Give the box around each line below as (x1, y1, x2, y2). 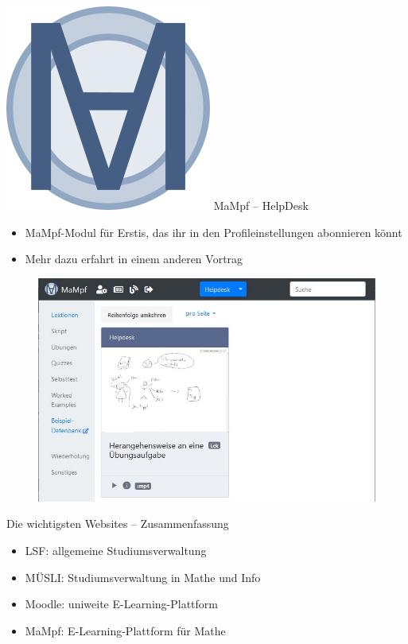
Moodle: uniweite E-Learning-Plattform (25, 596, 218, 612)
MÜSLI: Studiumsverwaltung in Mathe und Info (25, 568, 261, 585)
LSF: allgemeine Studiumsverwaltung (25, 541, 207, 558)
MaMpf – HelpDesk (213, 197, 309, 213)
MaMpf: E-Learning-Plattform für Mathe (25, 622, 226, 638)
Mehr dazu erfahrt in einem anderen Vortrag (25, 250, 243, 267)
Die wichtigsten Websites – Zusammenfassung (6, 515, 229, 532)
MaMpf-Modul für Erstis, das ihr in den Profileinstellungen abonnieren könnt (25, 223, 402, 240)
